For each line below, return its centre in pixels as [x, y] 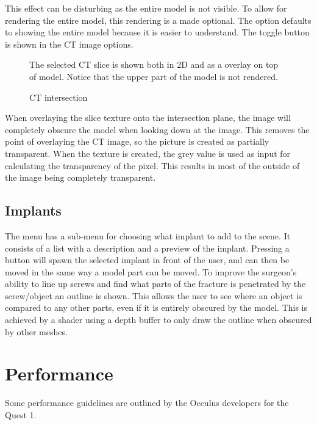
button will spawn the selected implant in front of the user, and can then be [147, 260]
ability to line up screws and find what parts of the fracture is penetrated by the [155, 284]
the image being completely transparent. [80, 177]
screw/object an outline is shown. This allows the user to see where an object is [154, 295]
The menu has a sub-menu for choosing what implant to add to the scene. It [148, 235]
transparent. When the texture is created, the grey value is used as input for [148, 153]
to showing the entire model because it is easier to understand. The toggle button [157, 32]
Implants [33, 210]
